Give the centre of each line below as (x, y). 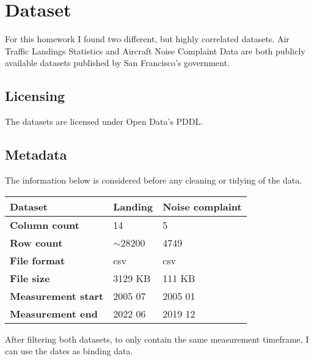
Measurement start (57, 296)
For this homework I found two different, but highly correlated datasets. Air (147, 39)
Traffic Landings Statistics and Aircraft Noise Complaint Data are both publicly (155, 50)
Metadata (36, 154)
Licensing (35, 96)
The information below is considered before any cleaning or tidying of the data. (154, 180)
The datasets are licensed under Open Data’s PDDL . (104, 121)
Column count (45, 225)
